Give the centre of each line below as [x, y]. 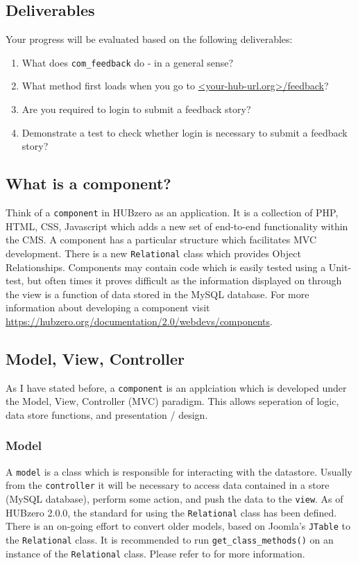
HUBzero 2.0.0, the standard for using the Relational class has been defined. [171, 512]
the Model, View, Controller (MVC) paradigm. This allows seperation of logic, [172, 401]
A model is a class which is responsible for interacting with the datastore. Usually [179, 471]
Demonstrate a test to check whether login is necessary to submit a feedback [185, 132]
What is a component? [88, 183]
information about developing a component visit [108, 308]
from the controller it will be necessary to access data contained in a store [168, 485]
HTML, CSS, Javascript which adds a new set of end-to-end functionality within [177, 226]
